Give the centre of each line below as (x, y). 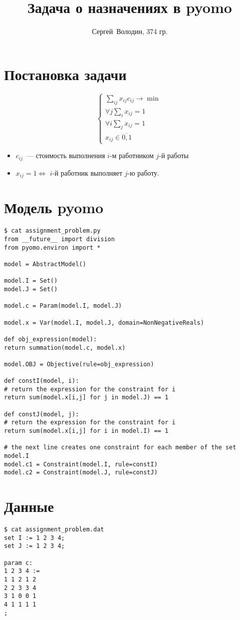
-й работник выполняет (87, 172)
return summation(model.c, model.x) (65, 348)
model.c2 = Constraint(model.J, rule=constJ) (81, 473)
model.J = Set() (31, 289)
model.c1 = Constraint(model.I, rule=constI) (81, 464)
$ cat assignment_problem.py (52, 231)
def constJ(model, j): (42, 414)
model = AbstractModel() (45, 264)
